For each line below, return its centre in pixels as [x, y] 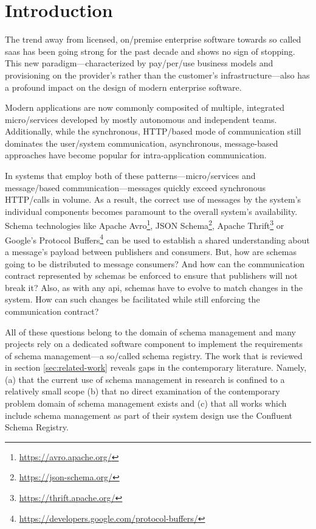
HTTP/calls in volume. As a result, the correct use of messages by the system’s [153, 199]
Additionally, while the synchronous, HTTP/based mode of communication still [153, 131]
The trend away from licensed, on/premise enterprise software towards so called [153, 39]
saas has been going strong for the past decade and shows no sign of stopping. [150, 51]
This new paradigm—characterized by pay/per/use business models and [139, 63]
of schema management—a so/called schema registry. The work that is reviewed [154, 355]
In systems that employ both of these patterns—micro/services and [130, 176]
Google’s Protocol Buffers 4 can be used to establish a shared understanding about [157, 239]
